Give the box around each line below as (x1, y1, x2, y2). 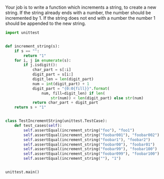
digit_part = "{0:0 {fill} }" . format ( (32, 86, 110, 91)
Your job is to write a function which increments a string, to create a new (5, 5, 157, 10)
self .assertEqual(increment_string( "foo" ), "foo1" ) (23, 127, 135, 133)
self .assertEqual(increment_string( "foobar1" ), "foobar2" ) (23, 137, 151, 142)
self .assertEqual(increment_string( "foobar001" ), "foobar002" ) (23, 132, 159, 138)
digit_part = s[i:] (32, 72, 73, 77)
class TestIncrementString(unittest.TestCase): (5, 118, 108, 123)
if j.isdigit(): (23, 63, 58, 68)
